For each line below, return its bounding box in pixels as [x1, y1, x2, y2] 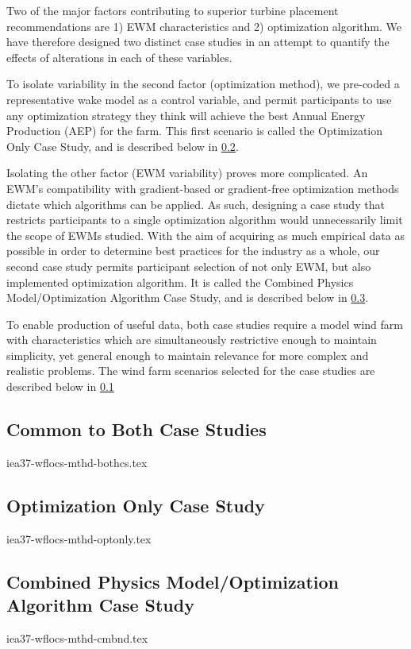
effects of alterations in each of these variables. [6, 48, 232, 65]
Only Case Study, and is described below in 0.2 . [6, 137, 239, 154]
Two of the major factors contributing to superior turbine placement [6, 2, 339, 18]
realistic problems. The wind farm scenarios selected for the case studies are [6, 362, 375, 379]
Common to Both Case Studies [6, 417, 267, 442]
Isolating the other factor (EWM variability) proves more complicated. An [6, 164, 368, 181]
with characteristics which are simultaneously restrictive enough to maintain [6, 331, 377, 348]
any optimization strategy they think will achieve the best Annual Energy [6, 106, 366, 123]
